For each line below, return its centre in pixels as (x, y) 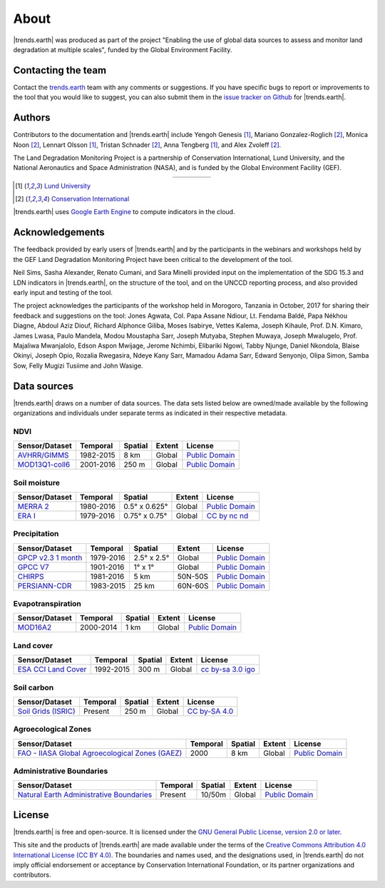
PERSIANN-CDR (45, 585)
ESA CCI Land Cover (52, 670)
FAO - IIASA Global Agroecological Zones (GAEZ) (100, 753)
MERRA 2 (33, 506)
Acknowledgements (59, 232)
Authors (32, 118)
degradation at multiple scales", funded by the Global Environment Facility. (123, 49)
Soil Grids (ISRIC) (47, 711)
